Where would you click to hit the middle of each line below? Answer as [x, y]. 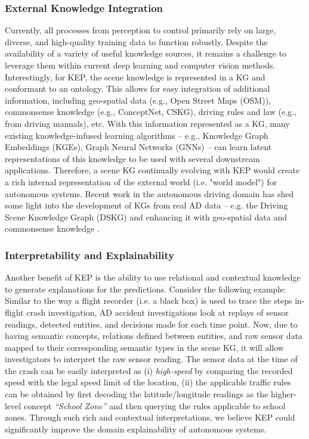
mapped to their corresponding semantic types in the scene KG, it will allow [144, 347]
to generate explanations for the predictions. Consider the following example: [146, 289]
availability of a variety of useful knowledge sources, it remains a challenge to [146, 53]
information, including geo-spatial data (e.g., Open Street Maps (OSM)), [138, 100]
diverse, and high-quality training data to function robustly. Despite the [136, 41]
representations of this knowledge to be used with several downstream [132, 158]
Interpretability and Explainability [90, 255]
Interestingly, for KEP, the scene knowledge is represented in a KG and [135, 77]
